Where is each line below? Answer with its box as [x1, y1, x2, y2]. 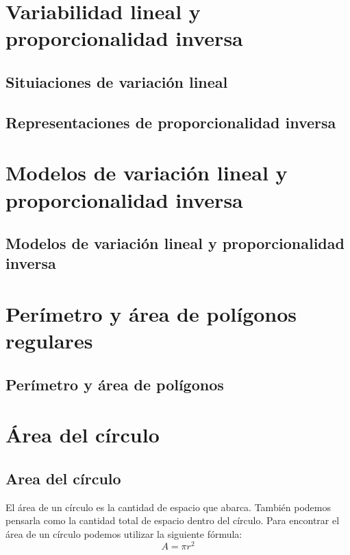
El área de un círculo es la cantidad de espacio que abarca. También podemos [5, 499, 331, 514]
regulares [5, 327, 93, 355]
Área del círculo [5, 421, 160, 449]
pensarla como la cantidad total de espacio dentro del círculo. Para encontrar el [5, 513, 340, 528]
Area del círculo [5, 467, 121, 488]
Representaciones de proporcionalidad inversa [5, 111, 336, 132]
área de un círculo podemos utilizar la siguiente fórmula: [5, 526, 242, 541]
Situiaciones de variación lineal [5, 71, 228, 92]
